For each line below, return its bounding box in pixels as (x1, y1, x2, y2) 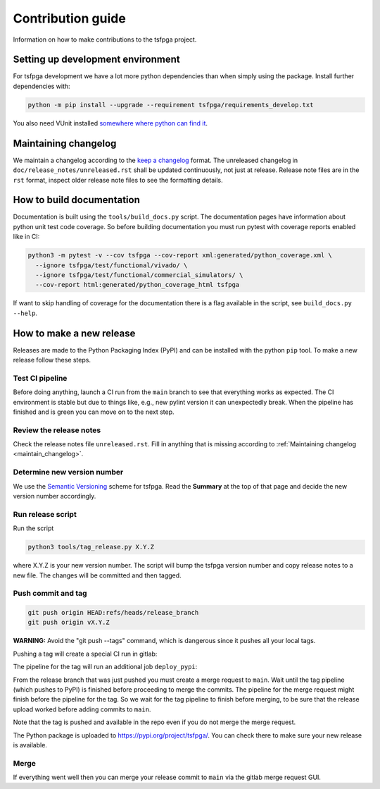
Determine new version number (13, 467, 124, 477)
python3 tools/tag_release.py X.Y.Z (27, 543, 155, 551)
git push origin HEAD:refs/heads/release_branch (27, 608, 199, 617)
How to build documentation (13, 194, 140, 206)
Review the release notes (13, 425, 101, 435)
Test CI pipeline (13, 373, 68, 383)
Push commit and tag (13, 589, 87, 599)
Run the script (13, 524, 54, 532)
